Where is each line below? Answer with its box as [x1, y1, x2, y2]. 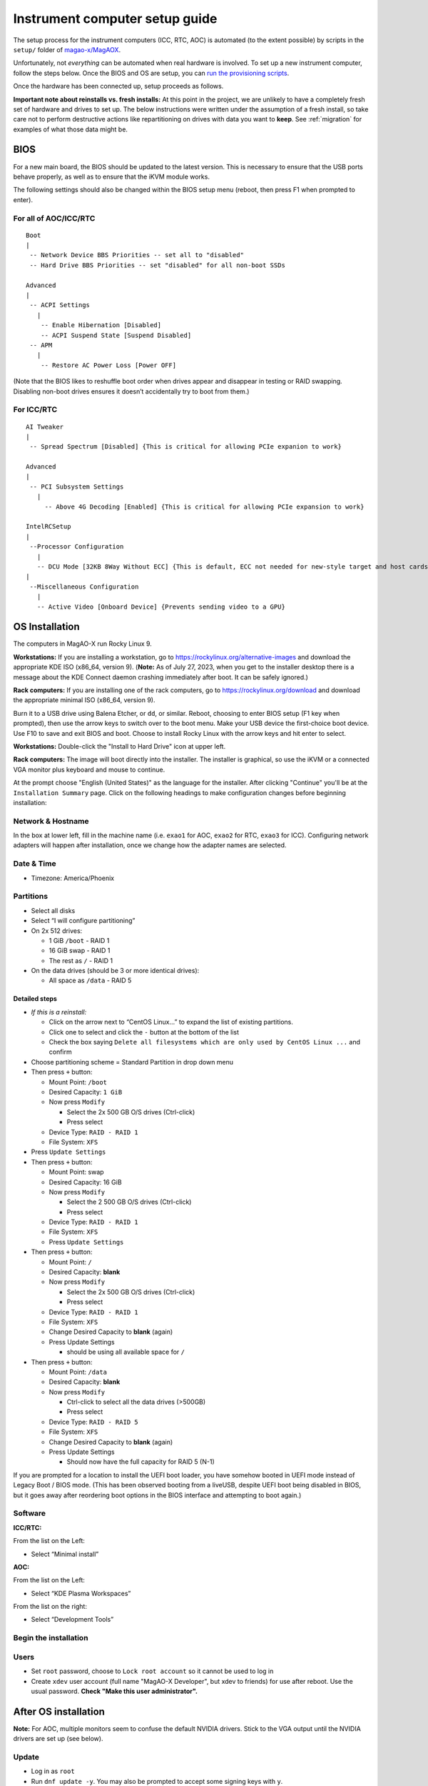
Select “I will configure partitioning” [31, 917, 136, 925]
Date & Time [13, 859, 56, 869]
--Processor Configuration [29, 543, 124, 551]
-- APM [29, 341, 53, 349]
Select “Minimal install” [31, 1550, 99, 1558]
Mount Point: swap [49, 1168, 104, 1177]
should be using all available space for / [66, 1347, 185, 1357]
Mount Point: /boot [49, 1077, 107, 1086]
